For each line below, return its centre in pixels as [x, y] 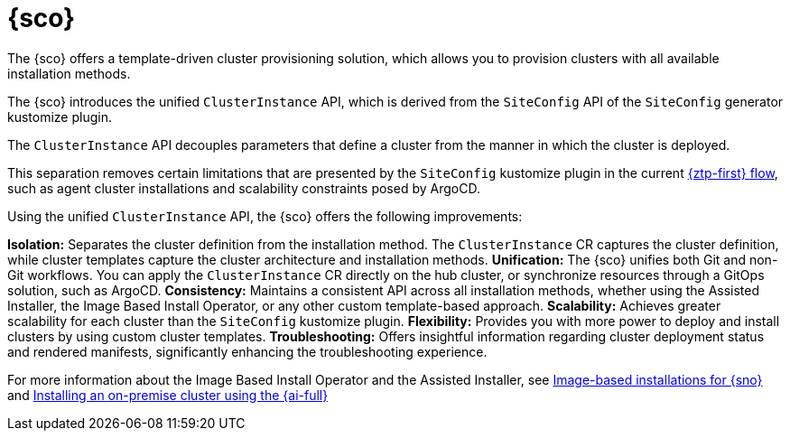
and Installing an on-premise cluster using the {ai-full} [168, 395]
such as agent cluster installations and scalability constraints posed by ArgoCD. [244, 188]
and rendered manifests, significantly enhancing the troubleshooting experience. [247, 351]
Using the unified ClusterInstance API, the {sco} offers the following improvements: [265, 216]
